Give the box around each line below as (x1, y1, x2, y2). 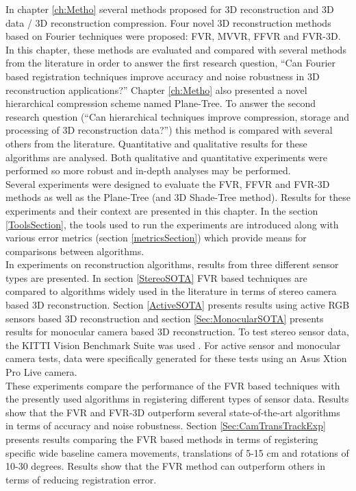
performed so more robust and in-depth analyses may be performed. (5, 163, 291, 178)
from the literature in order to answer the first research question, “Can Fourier (5, 56, 335, 70)
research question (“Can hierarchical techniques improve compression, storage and (5, 109, 349, 123)
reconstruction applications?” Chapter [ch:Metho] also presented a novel (5, 82, 307, 97)
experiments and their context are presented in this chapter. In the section (5, 203, 318, 217)
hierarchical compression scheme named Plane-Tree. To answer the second (5, 96, 316, 110)
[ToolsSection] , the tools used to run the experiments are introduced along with (5, 217, 339, 231)
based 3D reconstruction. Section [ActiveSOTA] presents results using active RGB (5, 298, 350, 312)
